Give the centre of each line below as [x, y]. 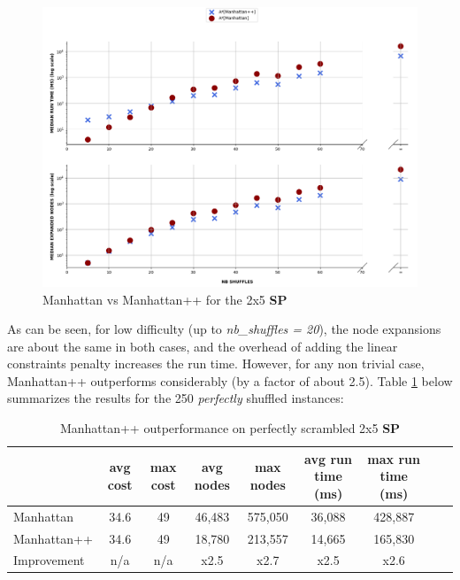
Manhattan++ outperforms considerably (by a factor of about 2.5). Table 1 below [230, 380]
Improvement [49, 560]
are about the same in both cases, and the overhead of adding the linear [203, 346]
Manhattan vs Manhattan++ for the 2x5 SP [165, 299]
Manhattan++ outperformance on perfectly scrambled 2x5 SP [230, 428]
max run [394, 458]
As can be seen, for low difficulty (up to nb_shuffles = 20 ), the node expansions [224, 329]
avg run [328, 458]
